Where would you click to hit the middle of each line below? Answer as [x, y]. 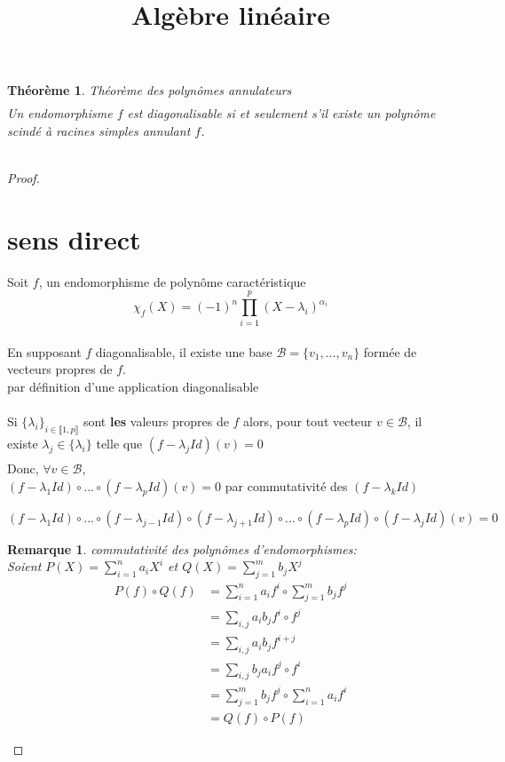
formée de [390, 351]
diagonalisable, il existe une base [184, 351]
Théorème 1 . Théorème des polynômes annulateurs [150, 90]
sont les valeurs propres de [156, 421]
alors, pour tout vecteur [308, 421]
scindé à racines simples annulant [99, 130]
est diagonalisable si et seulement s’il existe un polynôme [281, 112]
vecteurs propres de [60, 369]
